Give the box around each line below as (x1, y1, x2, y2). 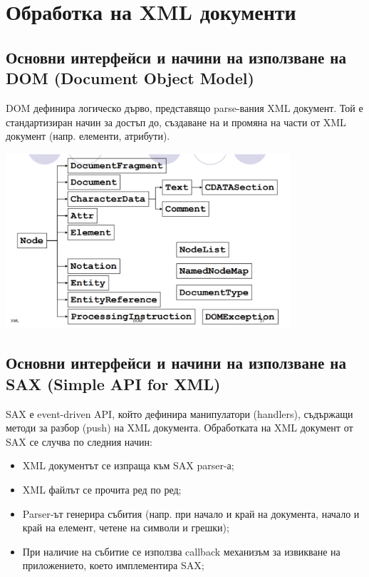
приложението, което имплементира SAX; (22, 558, 204, 573)
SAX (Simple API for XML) (6, 372, 221, 394)
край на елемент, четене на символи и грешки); (22, 520, 229, 535)
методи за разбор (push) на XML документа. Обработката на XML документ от (6, 420, 353, 435)
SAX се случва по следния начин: (6, 434, 152, 449)
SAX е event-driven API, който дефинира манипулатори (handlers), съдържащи (6, 406, 353, 421)
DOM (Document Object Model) (6, 67, 254, 89)
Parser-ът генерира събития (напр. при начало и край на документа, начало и (22, 506, 360, 521)
